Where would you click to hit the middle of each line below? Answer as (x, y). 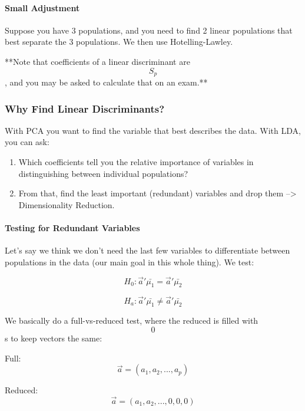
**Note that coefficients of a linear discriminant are (97, 61)
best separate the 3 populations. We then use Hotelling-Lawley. (119, 42)
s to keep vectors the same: (54, 338)
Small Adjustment (42, 7)
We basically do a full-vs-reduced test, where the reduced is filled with (132, 320)
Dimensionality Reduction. (67, 204)
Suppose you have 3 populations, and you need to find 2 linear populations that (149, 30)
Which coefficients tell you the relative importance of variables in (136, 162)
